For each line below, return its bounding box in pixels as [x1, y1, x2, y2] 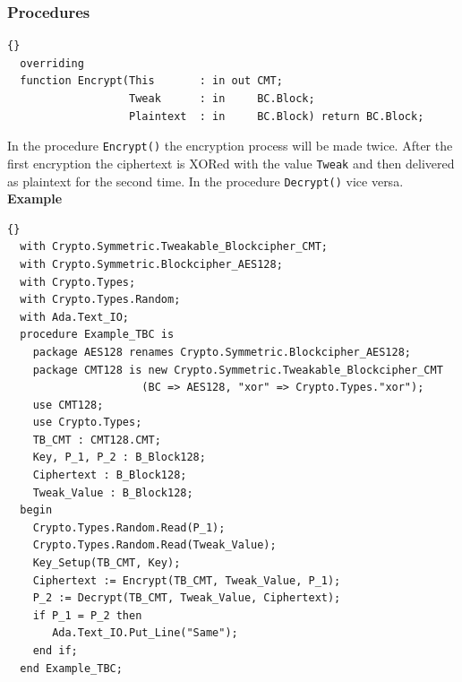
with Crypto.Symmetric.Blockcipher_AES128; [20, 257, 283, 271]
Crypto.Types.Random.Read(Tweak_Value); [32, 539, 277, 552]
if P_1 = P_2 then [32, 609, 142, 622]
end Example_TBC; [20, 661, 123, 675]
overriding [20, 56, 84, 70]
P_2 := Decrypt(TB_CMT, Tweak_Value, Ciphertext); [32, 591, 341, 605]
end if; [32, 644, 78, 657]
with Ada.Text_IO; [20, 310, 130, 324]
